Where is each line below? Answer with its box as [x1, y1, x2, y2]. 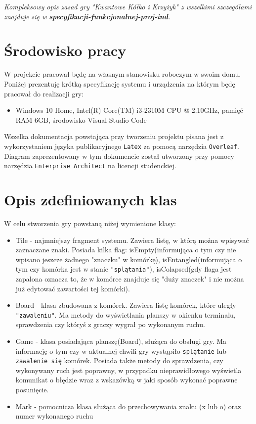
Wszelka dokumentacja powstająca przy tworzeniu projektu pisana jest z [4, 131, 224, 141]
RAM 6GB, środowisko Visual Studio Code [15, 114, 147, 125]
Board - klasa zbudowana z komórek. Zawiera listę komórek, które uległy [15, 300, 236, 310]
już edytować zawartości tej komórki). [15, 283, 130, 293]
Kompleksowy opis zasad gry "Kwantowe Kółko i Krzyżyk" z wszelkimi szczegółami [4, 1, 252, 11]
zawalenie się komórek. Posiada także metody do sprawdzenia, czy [15, 355, 223, 366]
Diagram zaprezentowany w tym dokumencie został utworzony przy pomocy [4, 150, 234, 161]
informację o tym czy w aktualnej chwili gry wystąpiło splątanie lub [15, 345, 227, 356]
